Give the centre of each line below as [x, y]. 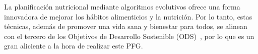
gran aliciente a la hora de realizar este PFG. [74, 46]
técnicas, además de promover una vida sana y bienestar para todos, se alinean [126, 26]
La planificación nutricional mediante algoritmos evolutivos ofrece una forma [122, 6]
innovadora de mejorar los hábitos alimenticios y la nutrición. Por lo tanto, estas [128, 16]
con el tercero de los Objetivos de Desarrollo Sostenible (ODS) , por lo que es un [129, 36]
